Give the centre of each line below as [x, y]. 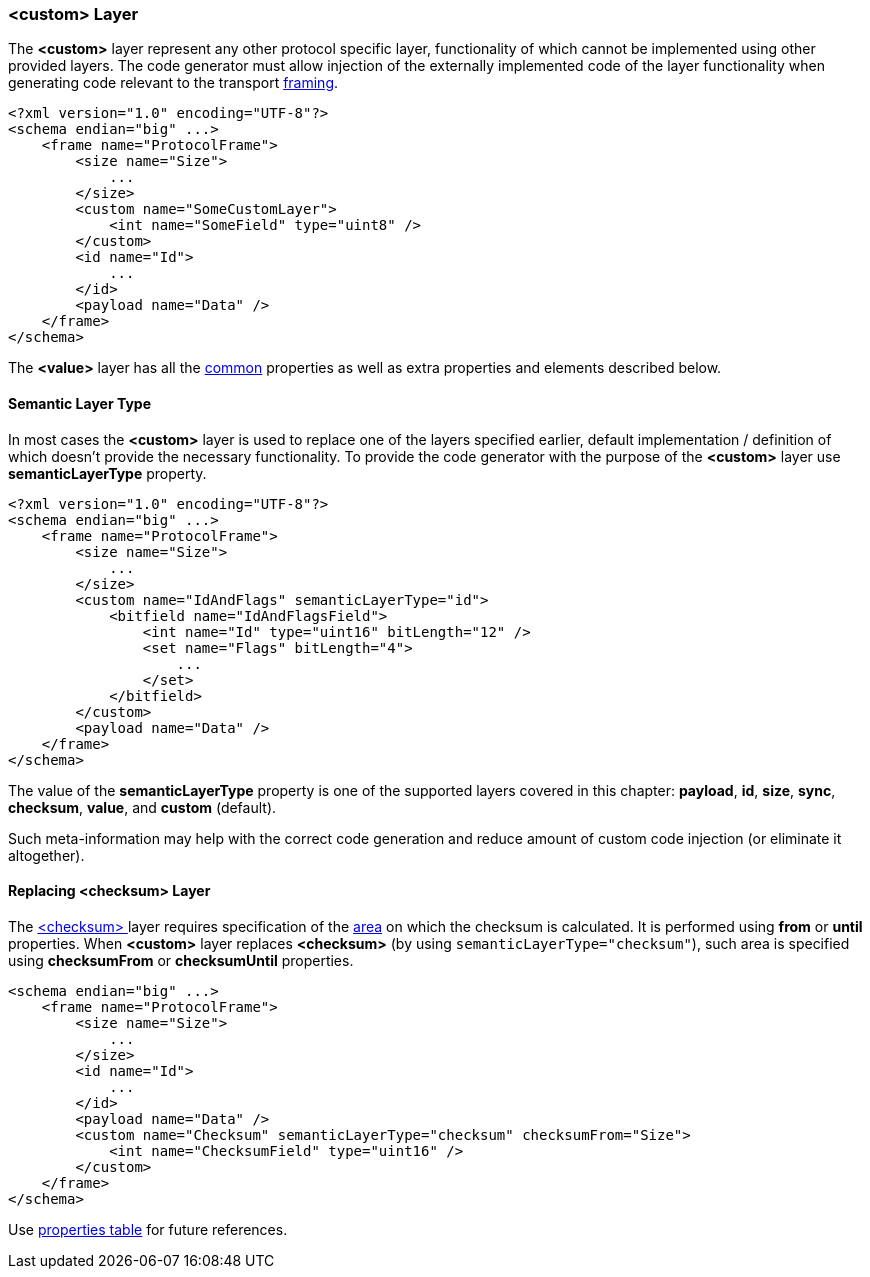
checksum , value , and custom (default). [142, 807]
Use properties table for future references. [148, 1229]
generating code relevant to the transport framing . [173, 83]
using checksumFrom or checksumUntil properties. [181, 960]
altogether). [46, 855]
